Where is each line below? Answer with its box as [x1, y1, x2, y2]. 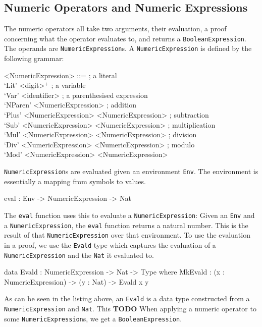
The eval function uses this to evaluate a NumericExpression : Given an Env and [4, 209, 255, 220]
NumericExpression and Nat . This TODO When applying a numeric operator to [4, 303, 256, 314]
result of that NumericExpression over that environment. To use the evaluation [4, 230, 250, 240]
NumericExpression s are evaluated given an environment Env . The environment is [4, 166, 258, 177]
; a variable [51, 80, 86, 90]
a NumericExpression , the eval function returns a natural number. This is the [4, 220, 248, 230]
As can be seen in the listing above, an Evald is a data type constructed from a [4, 293, 250, 304]
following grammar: [4, 53, 64, 64]
